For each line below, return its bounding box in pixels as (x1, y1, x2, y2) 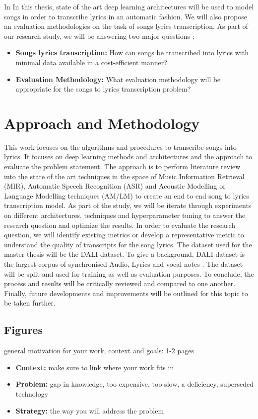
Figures (4, 322, 43, 337)
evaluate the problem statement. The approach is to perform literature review (4, 161, 241, 172)
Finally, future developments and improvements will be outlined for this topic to (4, 288, 248, 298)
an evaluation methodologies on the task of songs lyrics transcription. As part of (4, 21, 248, 31)
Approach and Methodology (4, 112, 200, 133)
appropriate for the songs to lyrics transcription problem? (15, 84, 191, 94)
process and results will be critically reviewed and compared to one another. (4, 278, 236, 289)
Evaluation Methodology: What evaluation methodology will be (15, 74, 221, 84)
